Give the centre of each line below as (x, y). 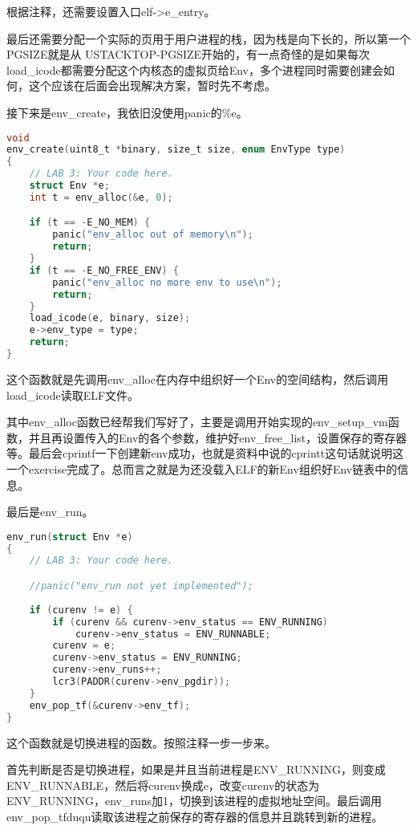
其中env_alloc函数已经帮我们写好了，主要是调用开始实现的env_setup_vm (197, 422)
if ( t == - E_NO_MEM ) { (90, 223)
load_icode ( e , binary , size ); (110, 318)
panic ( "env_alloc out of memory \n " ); (153, 235)
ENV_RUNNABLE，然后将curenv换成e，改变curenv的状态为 (163, 785)
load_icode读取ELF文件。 (73, 395)
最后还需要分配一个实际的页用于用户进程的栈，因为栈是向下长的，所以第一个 (208, 38)
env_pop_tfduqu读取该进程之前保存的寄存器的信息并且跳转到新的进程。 (195, 816)
